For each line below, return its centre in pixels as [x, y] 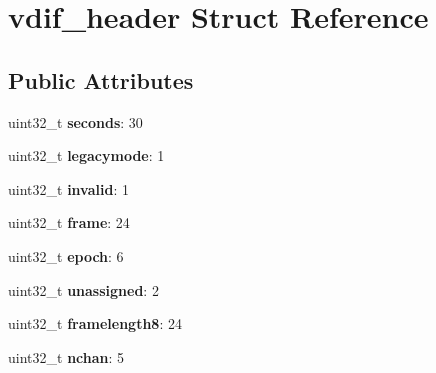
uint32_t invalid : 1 [68, 188]
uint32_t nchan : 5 [66, 356]
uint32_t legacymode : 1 [86, 155]
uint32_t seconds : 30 [75, 121]
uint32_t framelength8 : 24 [95, 323]
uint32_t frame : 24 [69, 222]
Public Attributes [101, 79]
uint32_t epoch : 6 [66, 255]
